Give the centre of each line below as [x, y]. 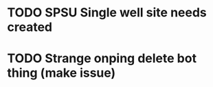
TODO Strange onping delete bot [102, 59]
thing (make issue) [61, 73]
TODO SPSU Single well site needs [107, 13]
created [30, 27]
